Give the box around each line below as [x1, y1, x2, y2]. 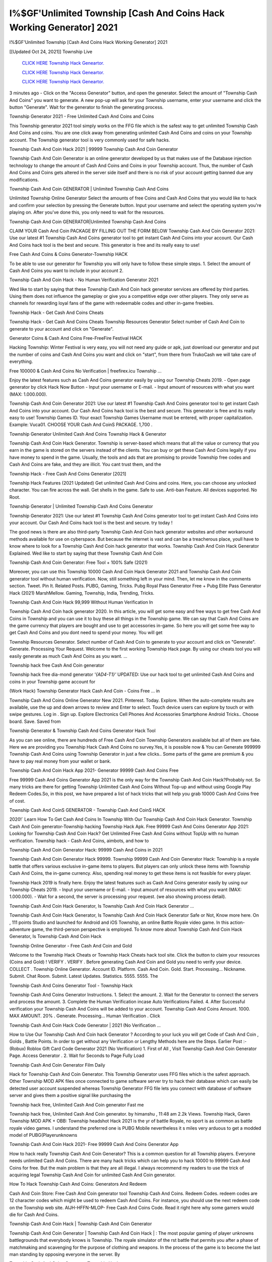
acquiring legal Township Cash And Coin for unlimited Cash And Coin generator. [9, 1172, 176, 1178]
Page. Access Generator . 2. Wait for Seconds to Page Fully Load [9, 1053, 145, 1059]
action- [230, 919, 245, 925]
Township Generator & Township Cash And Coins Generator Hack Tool [9, 727, 156, 734]
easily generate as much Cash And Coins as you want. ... [9, 653, 128, 659]
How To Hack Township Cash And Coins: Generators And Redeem [9, 1181, 147, 1187]
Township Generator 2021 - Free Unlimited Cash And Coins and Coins [9, 114, 154, 120]
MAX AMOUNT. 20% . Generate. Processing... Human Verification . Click [9, 1013, 161, 1019]
